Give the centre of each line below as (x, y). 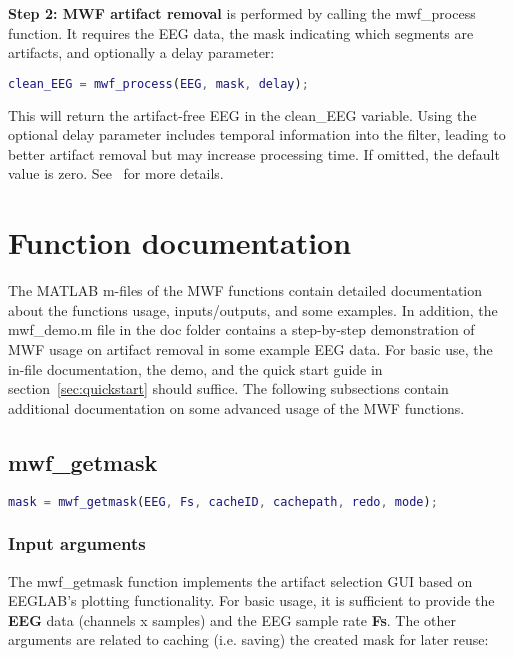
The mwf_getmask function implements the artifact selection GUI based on (240, 580)
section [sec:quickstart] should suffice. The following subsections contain (228, 388)
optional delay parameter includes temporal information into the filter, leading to (257, 134)
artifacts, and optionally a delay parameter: (141, 52)
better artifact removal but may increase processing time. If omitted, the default (254, 153)
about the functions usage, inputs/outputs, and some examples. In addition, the (253, 309)
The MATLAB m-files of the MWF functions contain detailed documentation (245, 290)
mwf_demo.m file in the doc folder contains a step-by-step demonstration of (241, 329)
